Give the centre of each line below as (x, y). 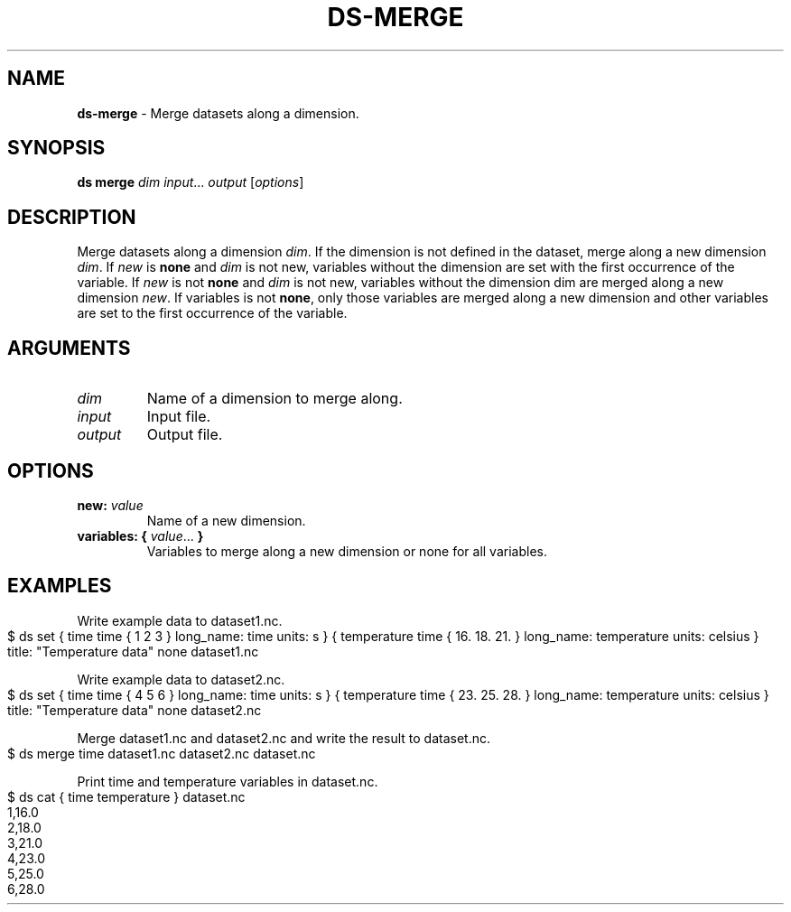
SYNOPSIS (56, 148)
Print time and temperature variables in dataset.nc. (228, 781)
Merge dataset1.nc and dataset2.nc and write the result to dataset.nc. (284, 738)
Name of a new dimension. (226, 520)
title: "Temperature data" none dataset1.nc (133, 651)
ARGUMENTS (69, 348)
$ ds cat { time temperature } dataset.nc (126, 796)
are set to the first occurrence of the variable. (212, 313)
